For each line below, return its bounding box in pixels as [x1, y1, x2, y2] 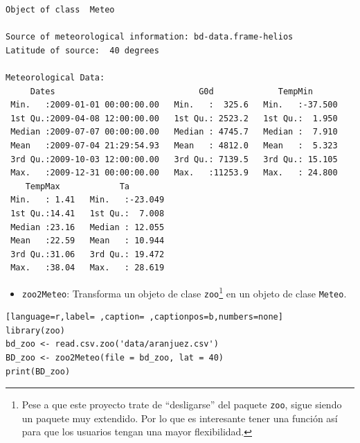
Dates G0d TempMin [30, 86, 313, 96]
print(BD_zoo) [6, 366, 71, 376]
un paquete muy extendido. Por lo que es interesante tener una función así [21, 410, 338, 425]
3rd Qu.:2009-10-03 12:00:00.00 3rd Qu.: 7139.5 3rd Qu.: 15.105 [10, 154, 338, 164]
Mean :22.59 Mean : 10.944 [10, 236, 165, 246]
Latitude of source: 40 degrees [6, 45, 159, 55]
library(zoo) [6, 325, 65, 336]
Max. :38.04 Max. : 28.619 [10, 263, 165, 273]
